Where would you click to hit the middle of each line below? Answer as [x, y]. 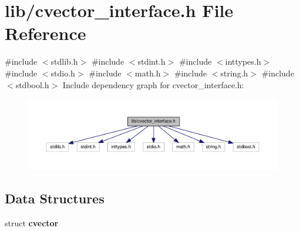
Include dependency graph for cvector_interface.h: [153, 84]
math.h [148, 73]
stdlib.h [64, 61]
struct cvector [32, 223]
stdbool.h [32, 84]
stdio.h [63, 73]
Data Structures [55, 198]
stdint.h [152, 61]
